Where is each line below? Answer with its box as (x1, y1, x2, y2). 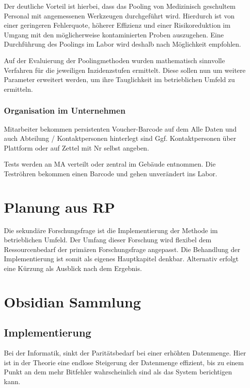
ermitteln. (4, 84, 33, 94)
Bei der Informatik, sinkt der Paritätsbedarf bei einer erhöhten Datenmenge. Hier (4, 348, 246, 358)
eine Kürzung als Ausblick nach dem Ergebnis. (4, 263, 142, 273)
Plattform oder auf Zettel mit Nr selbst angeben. (4, 142, 149, 152)
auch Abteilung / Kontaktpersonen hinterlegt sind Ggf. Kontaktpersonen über (4, 133, 236, 143)
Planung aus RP (4, 197, 115, 217)
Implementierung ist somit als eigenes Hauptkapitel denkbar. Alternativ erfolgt (4, 253, 239, 264)
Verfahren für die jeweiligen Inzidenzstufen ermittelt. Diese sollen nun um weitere (4, 65, 246, 75)
